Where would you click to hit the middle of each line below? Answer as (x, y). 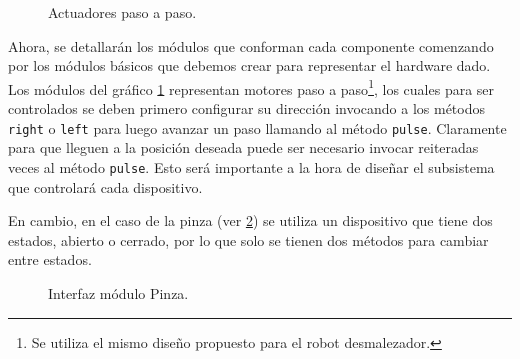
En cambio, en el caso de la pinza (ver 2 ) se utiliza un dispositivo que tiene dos (250, 220)
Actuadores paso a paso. (122, 12)
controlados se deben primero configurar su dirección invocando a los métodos (247, 108)
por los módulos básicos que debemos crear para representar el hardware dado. (249, 65)
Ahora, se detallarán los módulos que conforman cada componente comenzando (251, 45)
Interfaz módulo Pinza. (118, 292)
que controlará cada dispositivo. (105, 186)
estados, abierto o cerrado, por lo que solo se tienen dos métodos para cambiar (248, 239)
